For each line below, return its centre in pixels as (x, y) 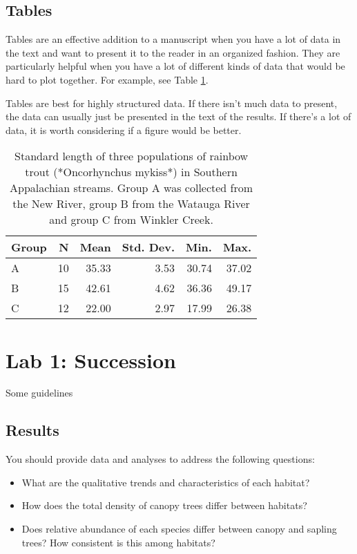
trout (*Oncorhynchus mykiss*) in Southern (131, 172)
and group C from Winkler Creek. (131, 220)
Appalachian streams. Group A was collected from (132, 188)
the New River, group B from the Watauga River (131, 204)
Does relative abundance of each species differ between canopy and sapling (179, 529)
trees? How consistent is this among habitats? (118, 542)
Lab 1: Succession (91, 360)
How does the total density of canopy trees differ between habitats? (164, 505)
